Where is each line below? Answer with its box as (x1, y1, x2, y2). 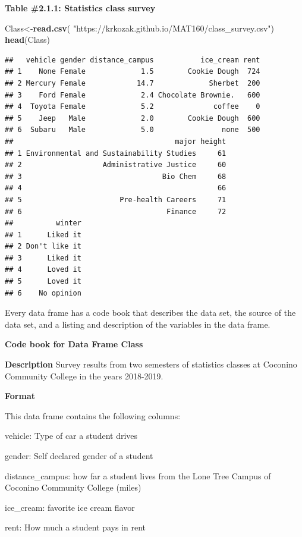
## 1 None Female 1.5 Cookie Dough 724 (5, 67, 260, 76)
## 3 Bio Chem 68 (5, 172, 227, 181)
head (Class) (5, 33, 51, 46)
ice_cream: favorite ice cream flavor (5, 501, 135, 513)
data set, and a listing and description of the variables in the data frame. (5, 318, 270, 330)
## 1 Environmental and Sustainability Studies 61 (5, 149, 227, 158)
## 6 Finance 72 (5, 207, 227, 216)
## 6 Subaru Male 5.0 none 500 (5, 125, 260, 134)
